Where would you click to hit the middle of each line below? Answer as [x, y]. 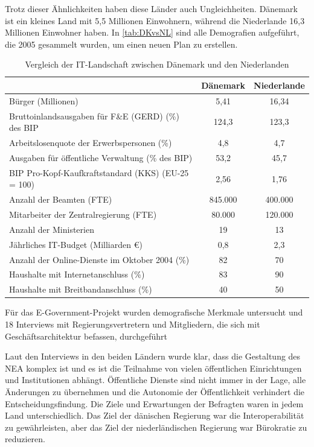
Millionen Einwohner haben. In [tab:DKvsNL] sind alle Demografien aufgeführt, [152, 32]
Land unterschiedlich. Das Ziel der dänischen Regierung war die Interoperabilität [155, 415]
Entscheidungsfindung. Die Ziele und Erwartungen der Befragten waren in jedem [154, 403]
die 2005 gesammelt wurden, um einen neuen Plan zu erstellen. [121, 44]
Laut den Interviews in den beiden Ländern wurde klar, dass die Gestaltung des [153, 356]
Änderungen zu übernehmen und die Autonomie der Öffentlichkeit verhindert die [155, 391]
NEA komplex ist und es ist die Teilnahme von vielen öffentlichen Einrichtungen [153, 368]
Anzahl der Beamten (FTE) [61, 199]
